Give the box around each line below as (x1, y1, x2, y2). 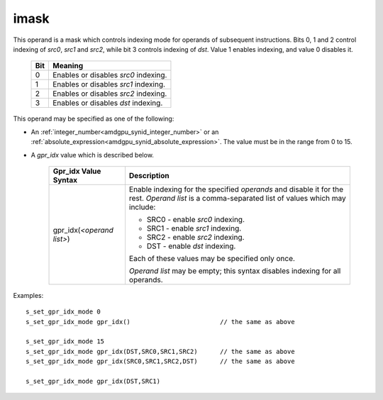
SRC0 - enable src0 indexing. (146, 214, 245, 224)
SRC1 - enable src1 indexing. (146, 223, 242, 233)
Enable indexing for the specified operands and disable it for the (128, 184, 344, 194)
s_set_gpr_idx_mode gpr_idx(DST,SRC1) (26, 377, 161, 386)
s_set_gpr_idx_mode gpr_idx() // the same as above (26, 318, 295, 326)
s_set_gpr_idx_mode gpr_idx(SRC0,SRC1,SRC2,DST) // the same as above (26, 357, 295, 365)
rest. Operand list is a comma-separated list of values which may (128, 193, 347, 203)
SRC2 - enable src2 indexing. (146, 232, 245, 242)
